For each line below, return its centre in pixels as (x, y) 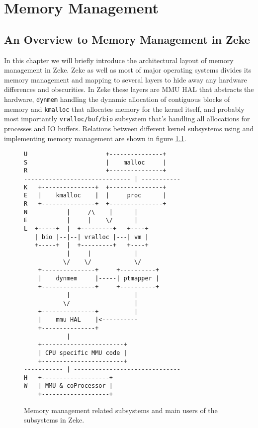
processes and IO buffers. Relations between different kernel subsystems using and (129, 128)
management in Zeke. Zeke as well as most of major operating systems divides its (128, 70)
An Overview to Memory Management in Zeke (127, 39)
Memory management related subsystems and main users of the (121, 410)
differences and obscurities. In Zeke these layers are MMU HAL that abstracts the (129, 89)
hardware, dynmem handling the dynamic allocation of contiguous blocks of (117, 99)
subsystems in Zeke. (54, 420)
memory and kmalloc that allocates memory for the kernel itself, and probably (124, 109)
